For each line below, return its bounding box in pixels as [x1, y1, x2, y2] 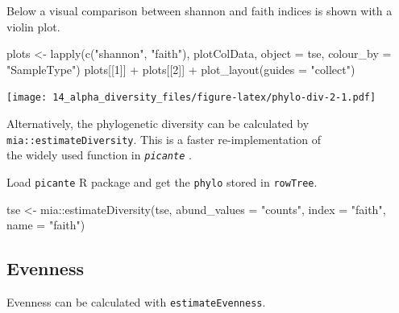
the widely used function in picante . [6, 146, 192, 163]
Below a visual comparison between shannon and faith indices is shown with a [6, 2, 393, 19]
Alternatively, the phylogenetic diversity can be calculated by [6, 115, 310, 132]
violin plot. [6, 18, 60, 35]
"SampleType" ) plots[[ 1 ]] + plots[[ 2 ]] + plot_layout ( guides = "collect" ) [6, 60, 355, 77]
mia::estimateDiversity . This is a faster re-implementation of [6, 130, 321, 147]
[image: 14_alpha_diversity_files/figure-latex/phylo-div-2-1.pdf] [6, 92, 376, 104]
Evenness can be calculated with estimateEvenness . [6, 293, 266, 310]
